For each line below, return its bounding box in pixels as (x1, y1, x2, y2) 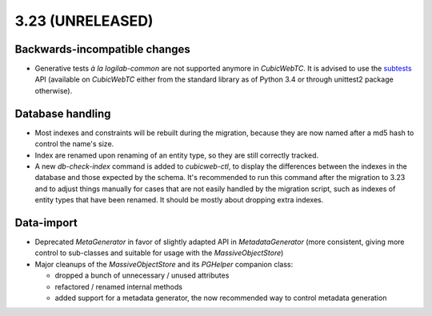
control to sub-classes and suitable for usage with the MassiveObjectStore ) (34, 248, 284, 258)
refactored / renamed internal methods (54, 282, 183, 291)
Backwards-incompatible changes (14, 42, 191, 56)
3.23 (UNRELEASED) (14, 12, 154, 30)
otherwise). (34, 86, 73, 95)
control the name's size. (34, 139, 114, 149)
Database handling (14, 106, 111, 120)
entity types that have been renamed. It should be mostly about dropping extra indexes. (34, 195, 324, 205)
